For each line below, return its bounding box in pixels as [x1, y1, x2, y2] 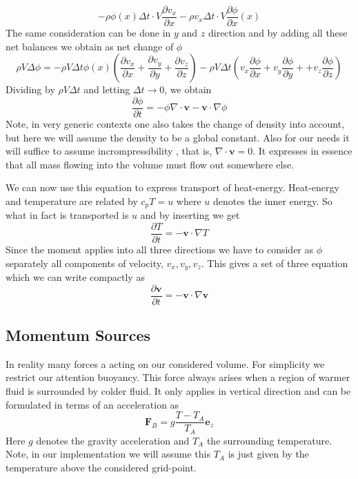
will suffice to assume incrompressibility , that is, [6, 144, 212, 158]
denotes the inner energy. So [213, 193, 332, 208]
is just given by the [228, 447, 309, 461]
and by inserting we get [140, 208, 240, 222]
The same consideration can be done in [6, 26, 171, 40]
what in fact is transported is [6, 208, 129, 222]
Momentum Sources [6, 324, 151, 346]
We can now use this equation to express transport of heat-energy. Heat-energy [6, 180, 339, 195]
